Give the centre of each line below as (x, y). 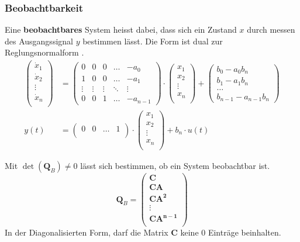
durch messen (271, 30)
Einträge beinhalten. (244, 232)
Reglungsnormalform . (44, 52)
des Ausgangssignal (39, 41)
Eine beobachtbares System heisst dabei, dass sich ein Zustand (121, 30)
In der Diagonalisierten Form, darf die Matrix (87, 232)
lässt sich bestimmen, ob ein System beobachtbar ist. (175, 165)
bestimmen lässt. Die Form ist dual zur (153, 41)
